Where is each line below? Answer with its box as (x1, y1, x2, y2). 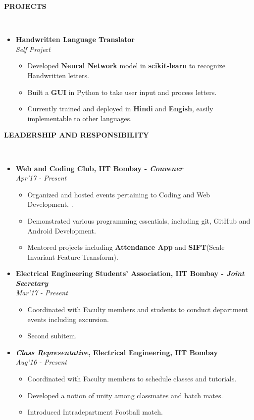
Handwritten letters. (27, 70, 89, 80)
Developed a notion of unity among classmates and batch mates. (27, 390, 223, 400)
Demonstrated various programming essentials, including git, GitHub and (27, 215, 251, 226)
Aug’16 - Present (15, 357, 67, 367)
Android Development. (27, 225, 96, 235)
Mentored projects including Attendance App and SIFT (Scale (27, 242, 225, 252)
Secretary (15, 278, 49, 288)
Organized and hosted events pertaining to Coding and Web (27, 189, 210, 199)
